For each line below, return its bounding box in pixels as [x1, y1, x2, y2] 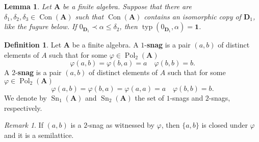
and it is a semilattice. [4, 129, 74, 140]
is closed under [201, 120, 248, 130]
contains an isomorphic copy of [144, 11, 241, 21]
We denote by [4, 92, 47, 103]
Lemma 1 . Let [4, 1, 51, 11]
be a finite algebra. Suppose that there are [63, 1, 192, 11]
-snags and [170, 92, 203, 103]
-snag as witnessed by [87, 120, 154, 130]
